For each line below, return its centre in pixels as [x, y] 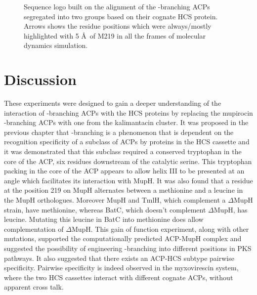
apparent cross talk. [34, 287]
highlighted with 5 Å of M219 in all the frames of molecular [115, 35]
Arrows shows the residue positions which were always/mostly [118, 26]
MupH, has [231, 209]
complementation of [34, 229]
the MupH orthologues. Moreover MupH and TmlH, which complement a [115, 200]
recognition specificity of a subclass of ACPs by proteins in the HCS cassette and [127, 142]
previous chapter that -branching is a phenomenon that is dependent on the [119, 132]
